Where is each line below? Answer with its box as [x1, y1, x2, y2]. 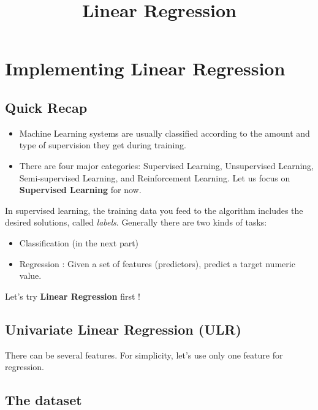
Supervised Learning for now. [19, 183, 142, 196]
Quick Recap [5, 97, 88, 116]
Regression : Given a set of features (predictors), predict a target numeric [19, 257, 295, 270]
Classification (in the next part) [19, 236, 139, 249]
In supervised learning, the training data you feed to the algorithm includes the [5, 203, 303, 216]
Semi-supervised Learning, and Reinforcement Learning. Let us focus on [19, 171, 290, 184]
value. [19, 269, 42, 282]
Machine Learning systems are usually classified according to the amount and [19, 126, 310, 139]
